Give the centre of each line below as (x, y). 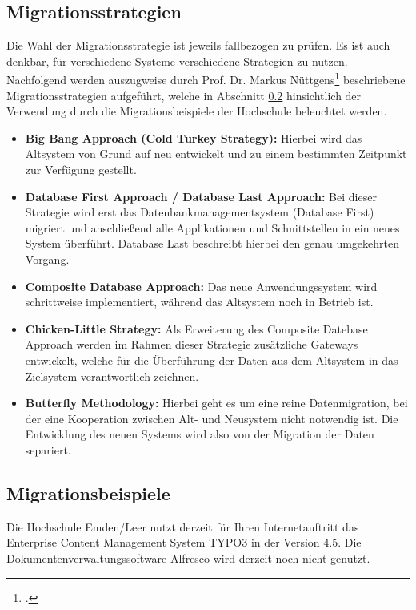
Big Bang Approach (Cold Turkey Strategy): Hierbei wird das (194, 137)
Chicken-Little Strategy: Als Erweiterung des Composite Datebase (196, 328)
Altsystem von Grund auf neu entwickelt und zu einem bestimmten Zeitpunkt (216, 154)
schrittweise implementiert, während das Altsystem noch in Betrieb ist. (199, 302)
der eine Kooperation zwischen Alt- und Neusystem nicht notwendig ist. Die (212, 418)
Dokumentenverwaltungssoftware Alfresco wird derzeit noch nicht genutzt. (188, 557)
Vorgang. (47, 259)
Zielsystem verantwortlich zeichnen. (112, 376)
